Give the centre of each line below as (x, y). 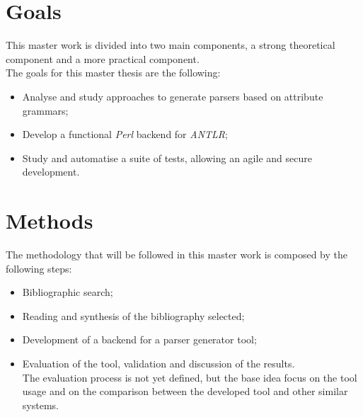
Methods (50, 221)
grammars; (45, 110)
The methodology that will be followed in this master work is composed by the (177, 254)
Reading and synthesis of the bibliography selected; (133, 315)
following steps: (39, 268)
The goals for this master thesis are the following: (113, 73)
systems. (40, 405)
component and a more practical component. (103, 58)
